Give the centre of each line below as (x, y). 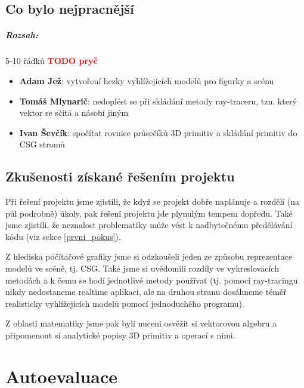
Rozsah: (22, 35)
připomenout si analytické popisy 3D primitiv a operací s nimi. (120, 335)
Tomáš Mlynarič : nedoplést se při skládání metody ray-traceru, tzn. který (158, 101)
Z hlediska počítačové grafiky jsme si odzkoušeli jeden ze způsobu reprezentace (149, 256)
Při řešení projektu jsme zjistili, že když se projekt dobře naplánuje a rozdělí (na (153, 201)
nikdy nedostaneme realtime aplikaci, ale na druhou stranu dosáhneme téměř (146, 292)
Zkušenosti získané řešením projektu (120, 176)
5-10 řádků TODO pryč (52, 61)
